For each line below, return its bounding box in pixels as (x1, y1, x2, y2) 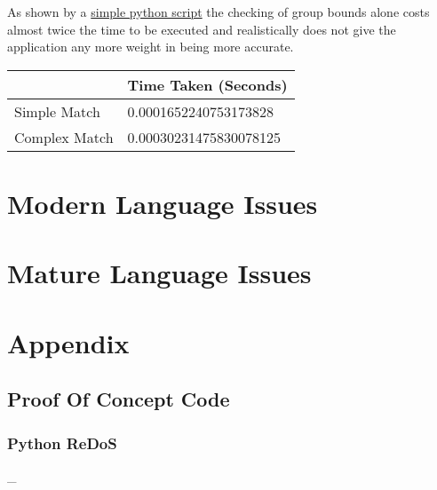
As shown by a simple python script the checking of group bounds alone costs (7, 3, 430, 20)
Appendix (7, 324, 130, 360)
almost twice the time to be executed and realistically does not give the (7, 20, 396, 38)
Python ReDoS (7, 431, 117, 454)
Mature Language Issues (7, 255, 312, 291)
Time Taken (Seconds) (127, 74, 288, 95)
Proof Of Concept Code (7, 385, 230, 413)
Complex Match (14, 126, 114, 147)
